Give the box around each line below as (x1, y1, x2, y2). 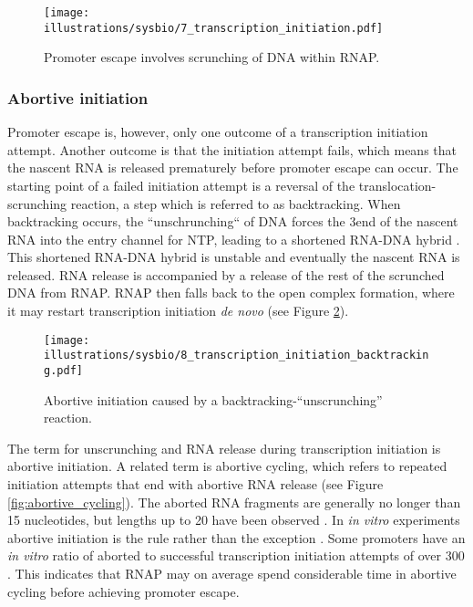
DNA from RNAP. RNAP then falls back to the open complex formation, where (7, 283, 455, 302)
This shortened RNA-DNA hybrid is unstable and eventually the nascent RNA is (7, 247, 460, 267)
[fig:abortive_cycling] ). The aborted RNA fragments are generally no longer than (7, 492, 461, 511)
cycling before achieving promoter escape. (7, 581, 240, 601)
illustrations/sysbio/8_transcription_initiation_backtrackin (44, 349, 429, 362)
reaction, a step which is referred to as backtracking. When (70, 194, 401, 213)
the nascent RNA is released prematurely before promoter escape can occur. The (7, 158, 458, 177)
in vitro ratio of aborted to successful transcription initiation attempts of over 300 (7, 546, 465, 565)
